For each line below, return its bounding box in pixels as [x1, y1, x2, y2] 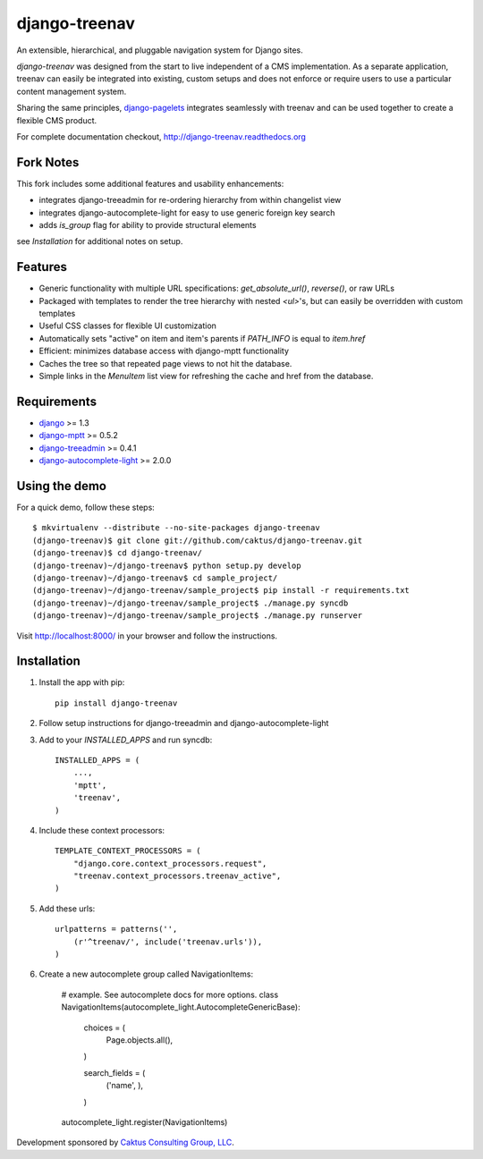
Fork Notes [16, 155, 80, 170]
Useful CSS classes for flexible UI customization [38, 320, 216, 331]
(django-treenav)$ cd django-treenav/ [32, 548, 203, 558]
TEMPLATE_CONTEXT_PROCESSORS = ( [55, 846, 201, 856]
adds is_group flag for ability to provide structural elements [38, 219, 257, 230]
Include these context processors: [38, 825, 165, 835]
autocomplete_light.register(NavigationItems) [61, 1116, 228, 1127]
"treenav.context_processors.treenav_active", [72, 871, 282, 881]
